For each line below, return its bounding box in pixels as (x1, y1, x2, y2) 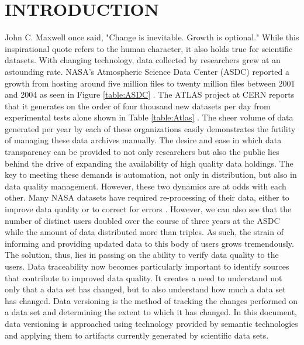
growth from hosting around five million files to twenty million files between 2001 (5, 77, 295, 89)
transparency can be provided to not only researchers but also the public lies (5, 146, 279, 158)
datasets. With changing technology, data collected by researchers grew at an (5, 54, 281, 66)
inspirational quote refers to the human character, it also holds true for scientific (5, 42, 293, 54)
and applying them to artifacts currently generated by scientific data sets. (5, 329, 269, 341)
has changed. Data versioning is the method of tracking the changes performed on (5, 294, 298, 306)
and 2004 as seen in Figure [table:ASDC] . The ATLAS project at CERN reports (5, 88, 295, 101)
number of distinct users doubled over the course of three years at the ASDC (5, 214, 280, 226)
